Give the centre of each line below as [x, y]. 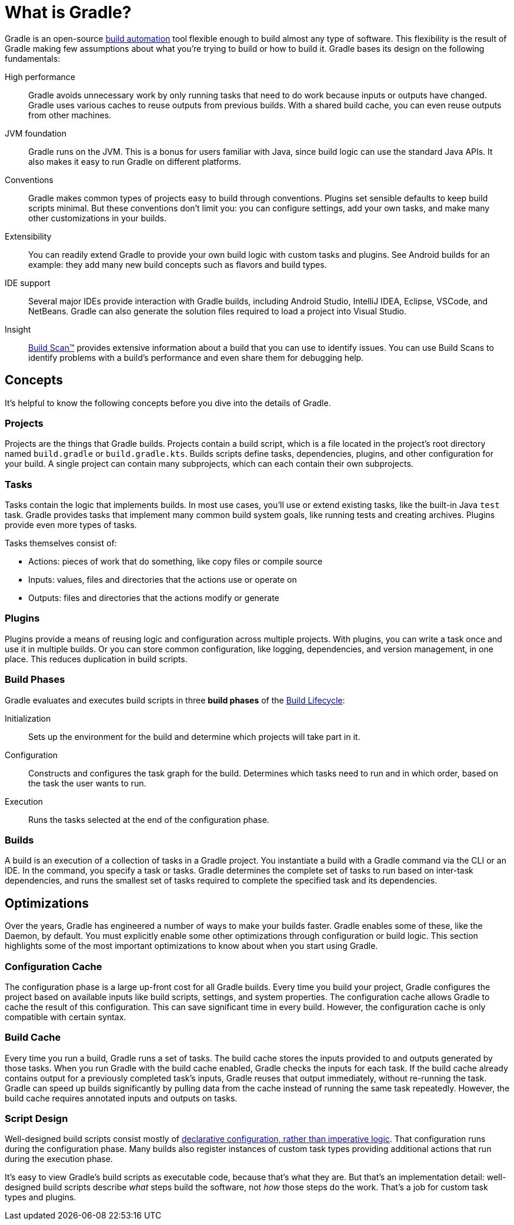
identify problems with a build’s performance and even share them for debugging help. [196, 357]
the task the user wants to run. [87, 783]
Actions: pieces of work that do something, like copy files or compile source [176, 562]
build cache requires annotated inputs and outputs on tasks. [121, 1098]
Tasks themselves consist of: [61, 543]
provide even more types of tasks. [71, 525]
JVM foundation [36, 133]
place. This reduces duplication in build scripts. [96, 659]
